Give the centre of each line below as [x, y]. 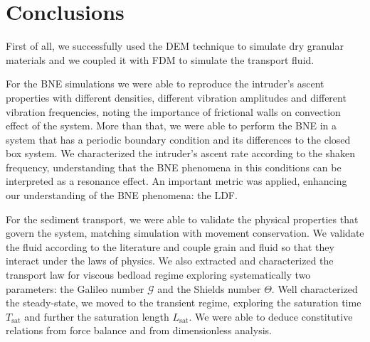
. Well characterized [314, 288]
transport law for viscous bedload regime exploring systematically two [158, 275]
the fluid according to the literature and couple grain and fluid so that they [170, 246]
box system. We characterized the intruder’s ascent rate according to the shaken [180, 153]
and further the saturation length [97, 316]
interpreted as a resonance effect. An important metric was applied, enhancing [176, 181]
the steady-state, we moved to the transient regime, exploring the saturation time [184, 303]
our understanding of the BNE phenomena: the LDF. [122, 195]
